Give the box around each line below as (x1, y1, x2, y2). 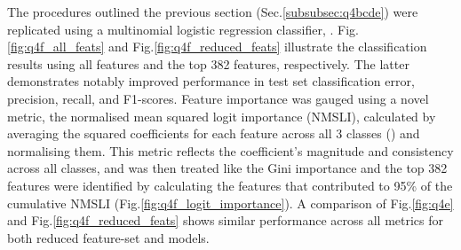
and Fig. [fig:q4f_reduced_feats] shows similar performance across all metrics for (7, 211, 444, 230)
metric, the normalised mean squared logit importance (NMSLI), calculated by (7, 106, 436, 125)
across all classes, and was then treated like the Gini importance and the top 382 (7, 159, 448, 177)
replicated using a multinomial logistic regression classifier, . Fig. (7, 20, 359, 38)
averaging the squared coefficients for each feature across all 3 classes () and (7, 124, 420, 143)
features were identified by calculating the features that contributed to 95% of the (7, 176, 453, 194)
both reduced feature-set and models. (7, 228, 210, 246)
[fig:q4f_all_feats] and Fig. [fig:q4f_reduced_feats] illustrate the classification (7, 37, 427, 56)
